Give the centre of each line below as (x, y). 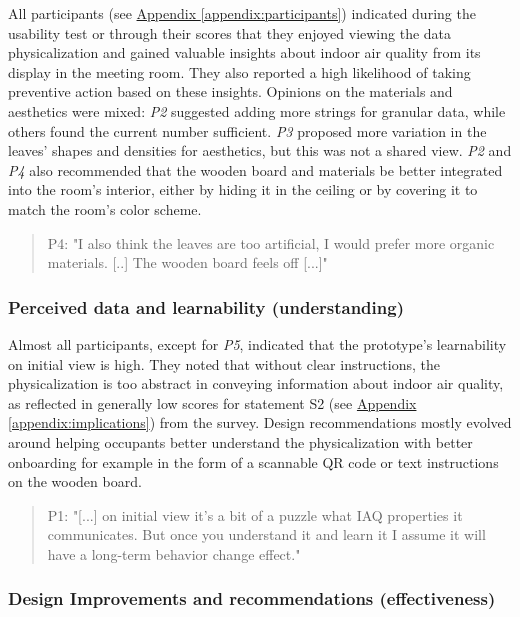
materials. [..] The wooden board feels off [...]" (187, 262)
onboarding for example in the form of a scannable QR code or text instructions (253, 461)
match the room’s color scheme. (105, 208)
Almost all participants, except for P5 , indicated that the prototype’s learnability (257, 343)
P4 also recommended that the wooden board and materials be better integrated (255, 169)
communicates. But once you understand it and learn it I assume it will (266, 534)
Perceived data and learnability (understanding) (206, 306)
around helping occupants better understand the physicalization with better (240, 441)
